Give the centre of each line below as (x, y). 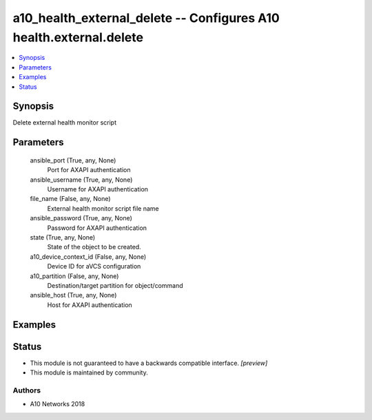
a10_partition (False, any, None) (74, 276)
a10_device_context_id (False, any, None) (88, 256)
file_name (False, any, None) (70, 199)
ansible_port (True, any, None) (73, 160)
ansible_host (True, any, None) (73, 295)
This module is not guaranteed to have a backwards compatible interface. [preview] (149, 363)
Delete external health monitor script (65, 123)
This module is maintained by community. (89, 372)
